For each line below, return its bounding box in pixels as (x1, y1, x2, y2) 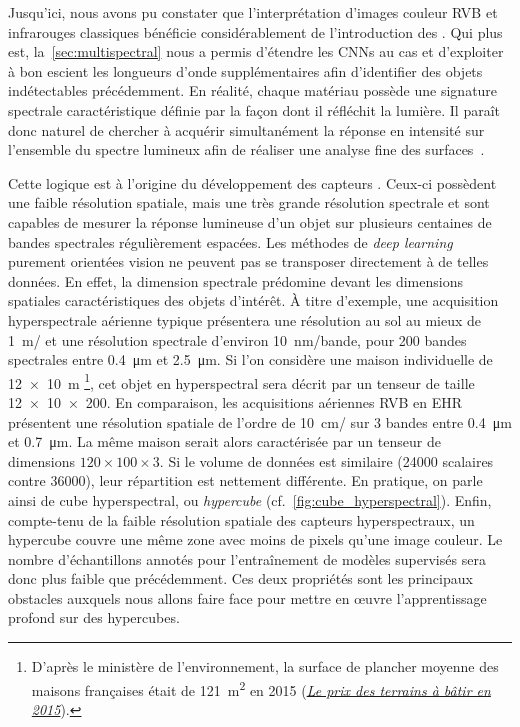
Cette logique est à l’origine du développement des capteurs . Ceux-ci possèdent (8, 172, 497, 193)
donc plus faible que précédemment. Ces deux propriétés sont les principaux (8, 568, 473, 589)
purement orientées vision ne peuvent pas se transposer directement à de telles (8, 251, 489, 272)
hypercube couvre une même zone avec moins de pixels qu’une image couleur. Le (8, 529, 503, 550)
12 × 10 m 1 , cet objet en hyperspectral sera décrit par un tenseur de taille (8, 369, 475, 393)
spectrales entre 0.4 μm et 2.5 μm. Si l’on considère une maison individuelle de (8, 349, 493, 370)
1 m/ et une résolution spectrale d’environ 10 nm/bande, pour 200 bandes (8, 329, 467, 350)
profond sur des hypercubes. (8, 607, 180, 628)
